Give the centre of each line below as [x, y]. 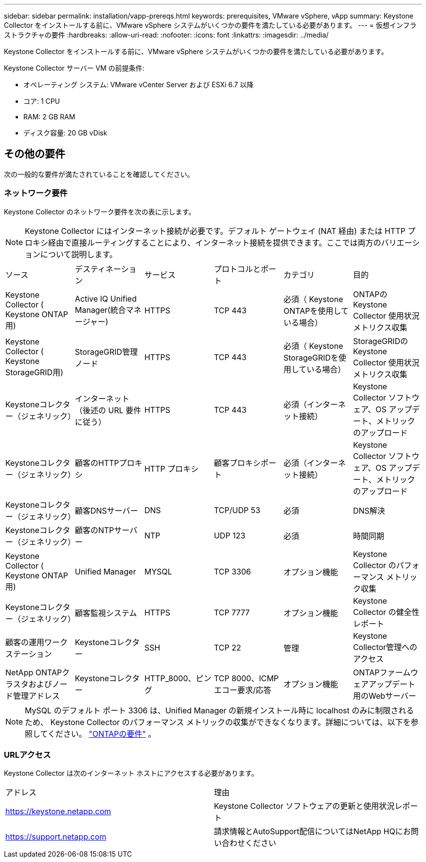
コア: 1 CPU [42, 101]
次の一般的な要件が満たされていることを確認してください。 [99, 174]
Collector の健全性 [386, 612]
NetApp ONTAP [34, 672]
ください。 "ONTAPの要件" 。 [102, 734]
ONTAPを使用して [316, 311]
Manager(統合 [100, 310]
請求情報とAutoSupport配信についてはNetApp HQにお [312, 832]
